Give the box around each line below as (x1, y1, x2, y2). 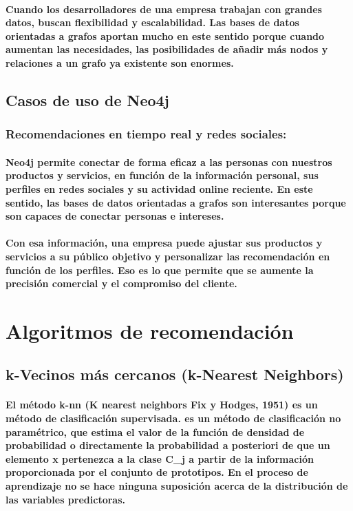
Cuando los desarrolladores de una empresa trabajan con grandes (6, 1, 322, 16)
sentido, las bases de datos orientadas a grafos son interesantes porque (6, 195, 346, 209)
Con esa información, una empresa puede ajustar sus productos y (6, 236, 323, 250)
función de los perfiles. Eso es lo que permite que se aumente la (6, 262, 314, 277)
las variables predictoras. (6, 492, 125, 506)
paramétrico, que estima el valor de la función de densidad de (6, 424, 305, 439)
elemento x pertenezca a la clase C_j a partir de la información (6, 451, 314, 466)
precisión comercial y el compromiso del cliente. (6, 276, 237, 291)
